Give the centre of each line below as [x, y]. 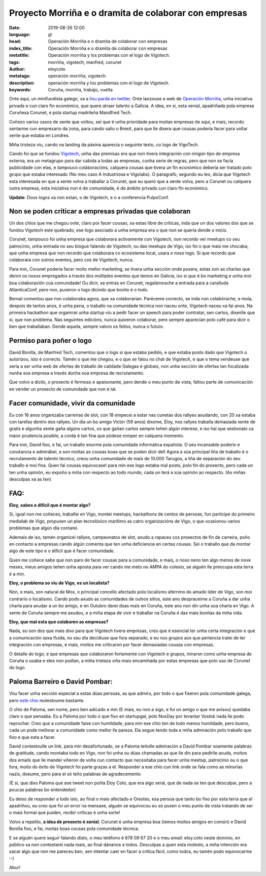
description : [22, 83]
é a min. [17, 574]
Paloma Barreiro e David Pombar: [61, 682]
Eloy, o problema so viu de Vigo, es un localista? [59, 583]
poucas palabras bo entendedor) [42, 790]
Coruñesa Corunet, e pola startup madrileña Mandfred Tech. [70, 113]
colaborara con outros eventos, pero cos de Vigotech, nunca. [71, 260]
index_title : [21, 48]
